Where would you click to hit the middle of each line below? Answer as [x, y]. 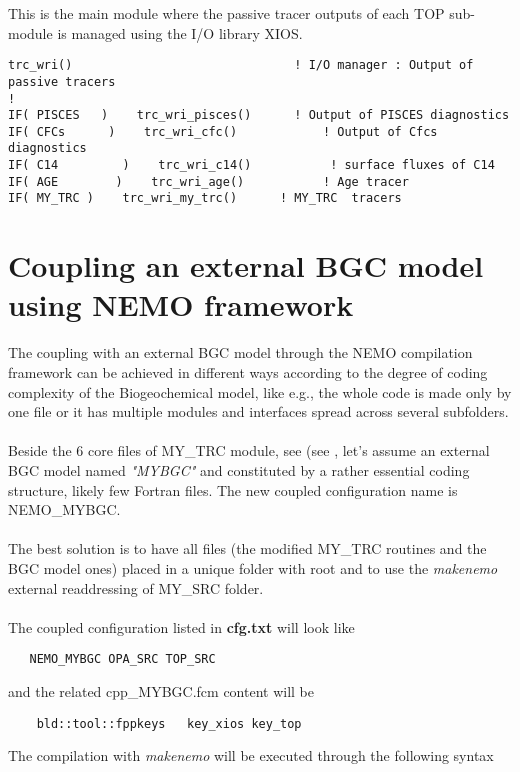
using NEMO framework [181, 304]
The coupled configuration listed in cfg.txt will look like [181, 626]
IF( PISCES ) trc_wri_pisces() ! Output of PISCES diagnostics [259, 115]
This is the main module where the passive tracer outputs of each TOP [226, 13]
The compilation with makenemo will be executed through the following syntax [251, 755]
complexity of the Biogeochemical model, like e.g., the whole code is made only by [260, 391]
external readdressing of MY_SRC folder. [136, 587]
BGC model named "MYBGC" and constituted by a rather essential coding [239, 469]
